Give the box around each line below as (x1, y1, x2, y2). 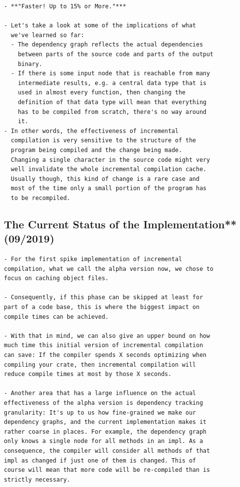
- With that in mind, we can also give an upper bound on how (4, 332, 210, 339)
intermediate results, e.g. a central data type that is (18, 79, 207, 87)
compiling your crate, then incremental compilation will (4, 361, 196, 368)
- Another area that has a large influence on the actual (4, 390, 196, 397)
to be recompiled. (11, 194, 71, 201)
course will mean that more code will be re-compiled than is (4, 466, 210, 474)
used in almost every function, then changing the (18, 89, 186, 96)
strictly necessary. (4, 476, 71, 483)
